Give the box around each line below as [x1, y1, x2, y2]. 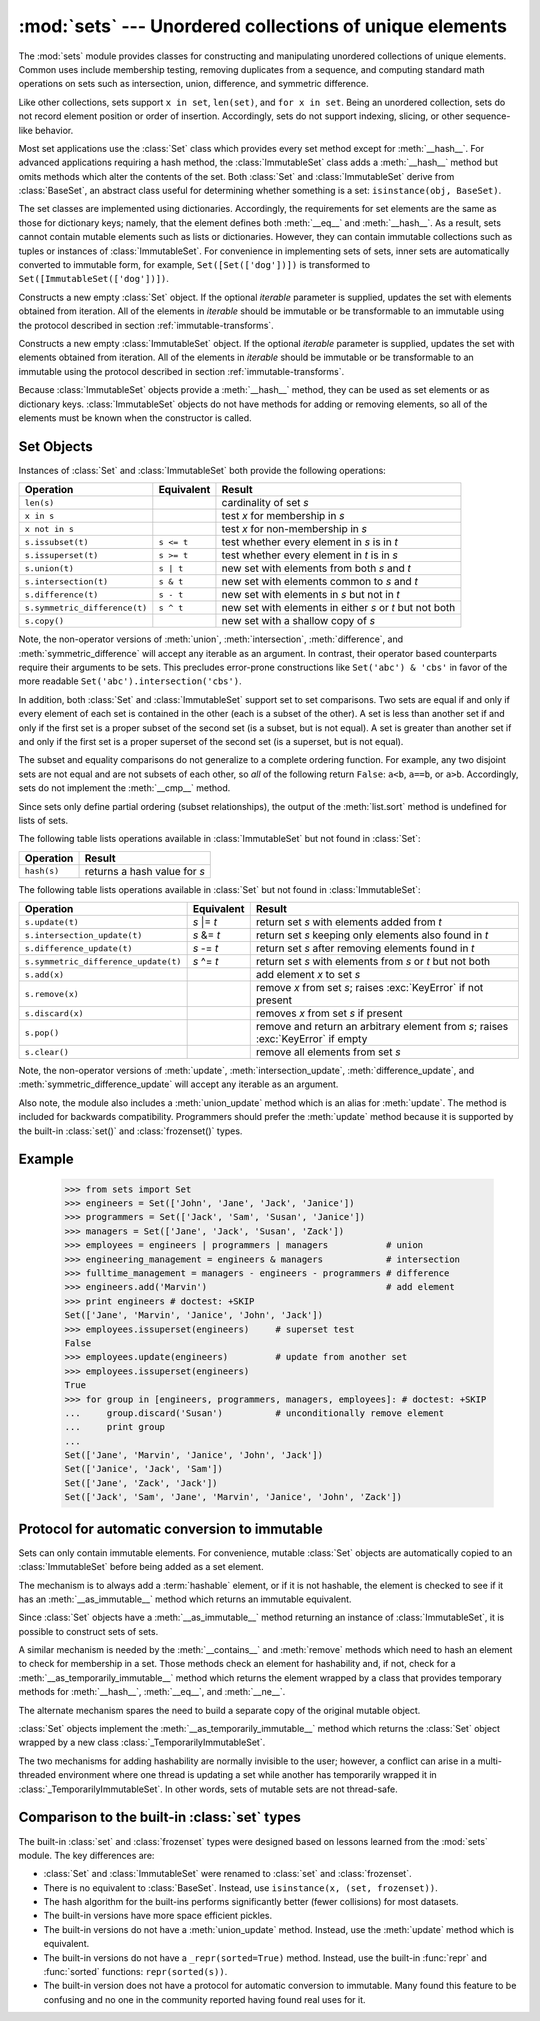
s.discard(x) [24, 1008, 84, 1019]
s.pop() [24, 1027, 60, 1038]
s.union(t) [24, 563, 75, 574]
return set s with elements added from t [255, 915, 442, 929]
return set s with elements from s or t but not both [255, 955, 491, 969]
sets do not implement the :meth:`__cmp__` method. [18, 782, 231, 794]
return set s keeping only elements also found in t [255, 928, 489, 942]
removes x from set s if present [255, 1006, 404, 1020]
